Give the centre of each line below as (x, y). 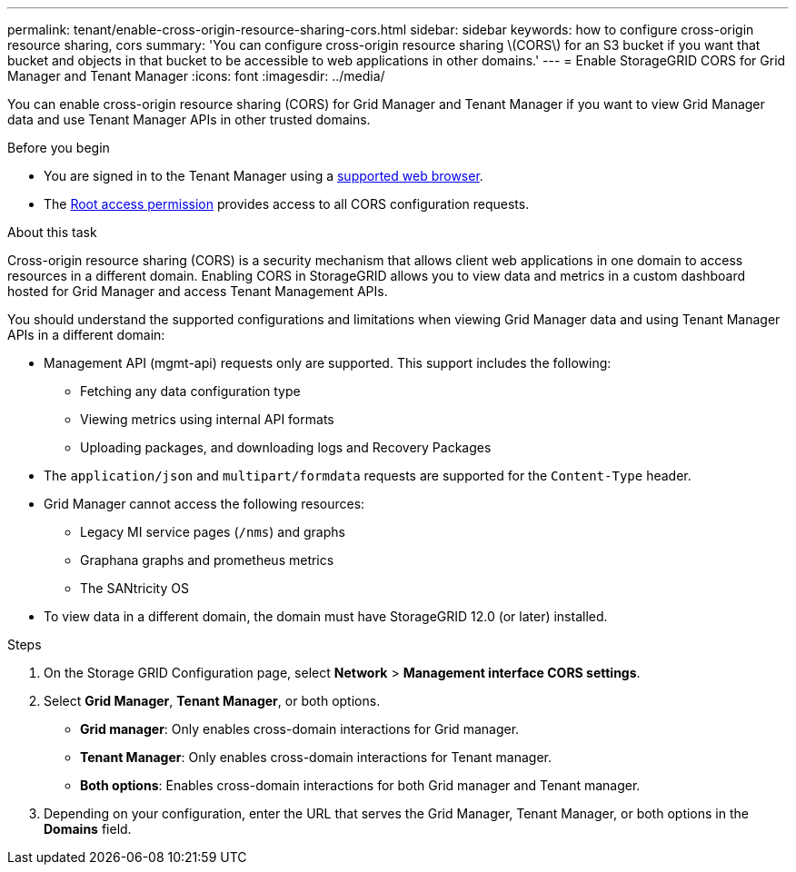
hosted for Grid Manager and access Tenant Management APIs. (198, 291)
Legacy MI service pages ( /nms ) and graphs (213, 532)
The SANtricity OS (134, 588)
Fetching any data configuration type (190, 391)
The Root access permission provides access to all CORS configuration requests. (287, 204)
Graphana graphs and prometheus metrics (207, 560)
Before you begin (59, 148)
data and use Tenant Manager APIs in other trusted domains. (189, 119)
